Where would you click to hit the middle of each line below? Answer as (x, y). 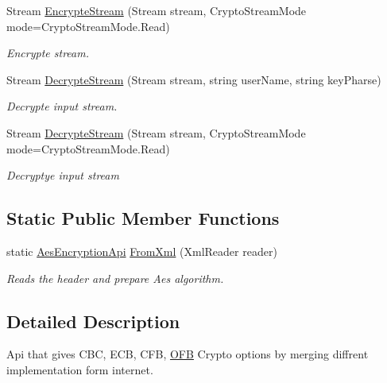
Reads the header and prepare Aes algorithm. (115, 278)
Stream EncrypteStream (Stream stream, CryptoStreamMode (157, 10)
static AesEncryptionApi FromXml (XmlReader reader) (142, 251)
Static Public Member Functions (143, 218)
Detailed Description (93, 321)
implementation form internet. (80, 369)
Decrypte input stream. (62, 106)
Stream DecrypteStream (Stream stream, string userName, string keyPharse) (194, 79)
